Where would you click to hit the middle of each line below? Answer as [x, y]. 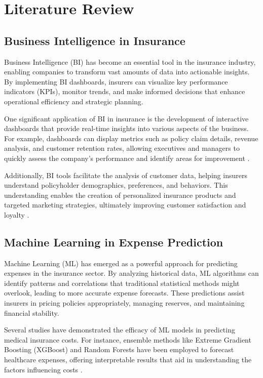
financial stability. [32, 312]
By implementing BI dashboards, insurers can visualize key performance [116, 81]
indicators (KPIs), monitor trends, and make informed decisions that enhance [125, 91]
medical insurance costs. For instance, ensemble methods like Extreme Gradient [128, 339]
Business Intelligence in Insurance [95, 40]
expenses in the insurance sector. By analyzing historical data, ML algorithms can [131, 273]
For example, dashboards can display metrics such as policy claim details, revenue [131, 138]
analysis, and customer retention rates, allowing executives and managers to [122, 148]
